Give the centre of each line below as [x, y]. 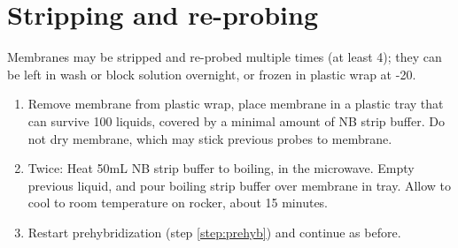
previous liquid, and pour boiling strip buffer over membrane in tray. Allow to [240, 185]
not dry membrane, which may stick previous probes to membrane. [210, 138]
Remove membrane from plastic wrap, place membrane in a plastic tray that [236, 104]
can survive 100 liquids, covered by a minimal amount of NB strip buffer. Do [236, 120]
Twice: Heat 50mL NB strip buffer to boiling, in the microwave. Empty [221, 168]
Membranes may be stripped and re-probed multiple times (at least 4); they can [225, 57]
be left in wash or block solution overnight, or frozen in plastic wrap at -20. [212, 74]
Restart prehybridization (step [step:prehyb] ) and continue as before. [214, 232]
